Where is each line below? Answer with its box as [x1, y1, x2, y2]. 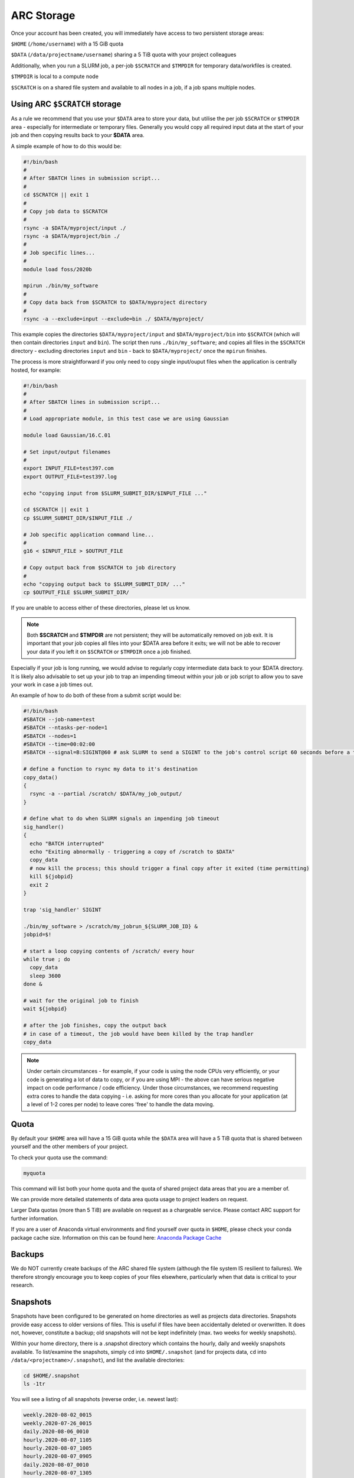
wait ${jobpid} [23, 1006, 67, 1012]
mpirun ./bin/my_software [23, 283, 99, 289]
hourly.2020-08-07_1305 [23, 1470, 93, 1476]
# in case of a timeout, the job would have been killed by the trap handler [23, 1030, 254, 1037]
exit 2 [29, 881, 49, 888]
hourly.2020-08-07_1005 [23, 1445, 93, 1451]
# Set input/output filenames [23, 448, 111, 455]
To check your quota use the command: [11, 1153, 108, 1161]
